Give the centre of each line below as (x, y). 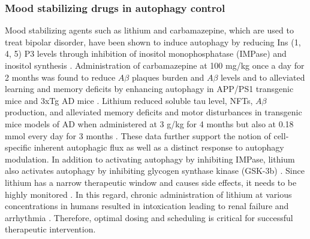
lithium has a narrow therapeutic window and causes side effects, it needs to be (151, 182)
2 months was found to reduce (60, 77)
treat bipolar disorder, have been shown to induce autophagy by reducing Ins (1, (153, 42)
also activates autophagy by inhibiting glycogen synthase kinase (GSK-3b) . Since (155, 171)
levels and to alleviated (263, 77)
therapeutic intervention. (50, 229)
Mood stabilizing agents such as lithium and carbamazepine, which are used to (149, 30)
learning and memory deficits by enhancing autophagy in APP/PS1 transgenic (149, 89)
